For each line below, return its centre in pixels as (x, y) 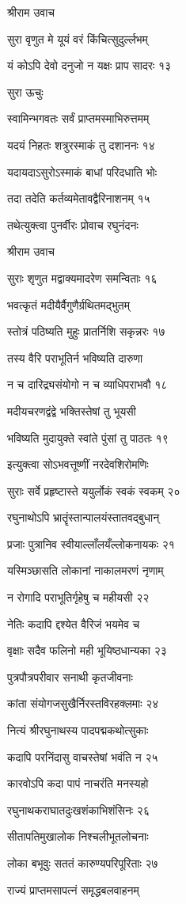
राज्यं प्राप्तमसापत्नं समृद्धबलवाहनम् (73, 889)
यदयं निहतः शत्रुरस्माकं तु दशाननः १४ (81, 144)
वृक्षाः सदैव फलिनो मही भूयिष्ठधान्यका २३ (87, 650)
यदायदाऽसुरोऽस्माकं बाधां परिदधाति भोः (82, 171)
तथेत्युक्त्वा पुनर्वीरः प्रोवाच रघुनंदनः (73, 224)
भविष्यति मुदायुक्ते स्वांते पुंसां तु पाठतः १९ (88, 437)
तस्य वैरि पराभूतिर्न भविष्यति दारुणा (75, 357)
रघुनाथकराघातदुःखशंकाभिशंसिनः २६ (78, 809)
